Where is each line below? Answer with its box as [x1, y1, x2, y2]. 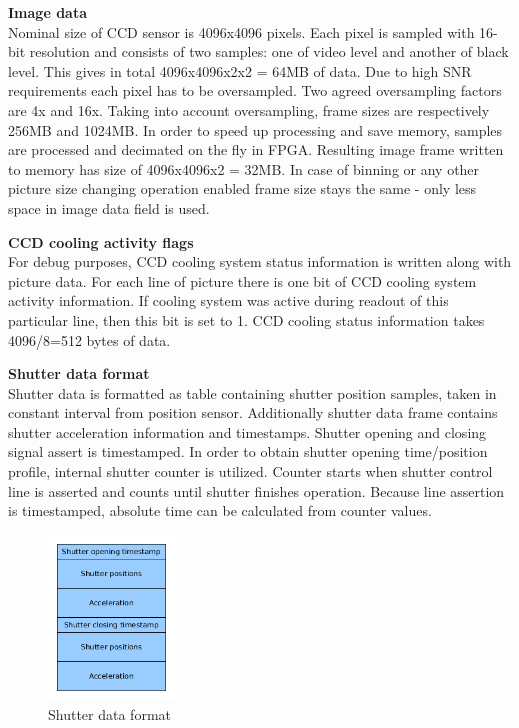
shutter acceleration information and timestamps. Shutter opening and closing [8, 421, 487, 442]
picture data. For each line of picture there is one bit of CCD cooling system [8, 270, 477, 291]
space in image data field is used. [8, 197, 210, 218]
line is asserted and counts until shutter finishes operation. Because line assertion [8, 480, 505, 501]
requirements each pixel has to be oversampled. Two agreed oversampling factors [8, 80, 502, 101]
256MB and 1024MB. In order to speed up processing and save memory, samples [8, 119, 503, 140]
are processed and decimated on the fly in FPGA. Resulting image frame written [8, 139, 504, 160]
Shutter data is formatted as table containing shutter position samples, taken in [8, 382, 497, 403]
